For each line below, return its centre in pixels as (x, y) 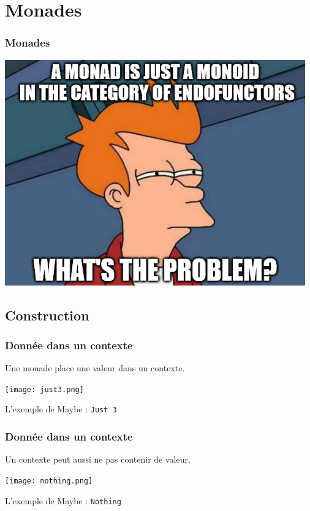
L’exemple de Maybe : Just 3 (61, 409)
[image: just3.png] (44, 389)
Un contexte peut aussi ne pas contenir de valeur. (98, 459)
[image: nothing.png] (49, 481)
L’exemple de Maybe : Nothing (63, 500)
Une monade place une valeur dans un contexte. (95, 368)
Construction (47, 315)
